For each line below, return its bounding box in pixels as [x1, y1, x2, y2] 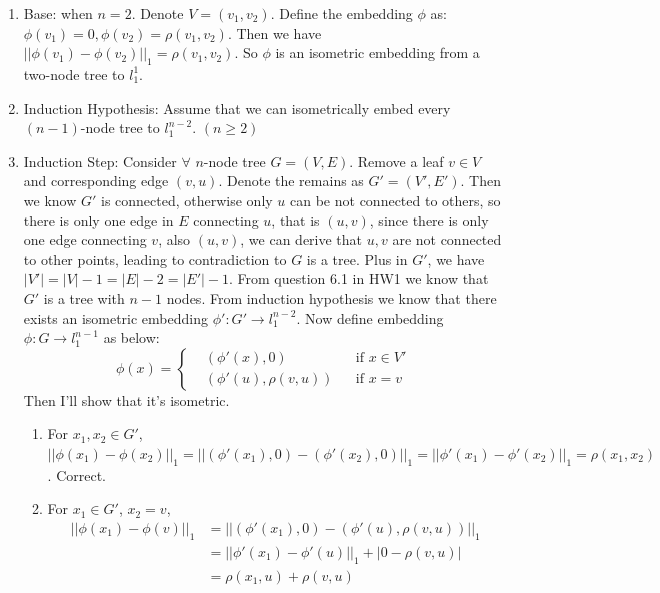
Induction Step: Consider [23, 150, 177, 171]
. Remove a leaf [349, 150, 444, 171]
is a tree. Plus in [306, 248, 408, 269]
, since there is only [369, 209, 489, 230]
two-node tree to [23, 63, 125, 84]
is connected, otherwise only [100, 189, 273, 210]
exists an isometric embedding [23, 307, 208, 328]
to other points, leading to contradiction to [23, 248, 287, 269]
